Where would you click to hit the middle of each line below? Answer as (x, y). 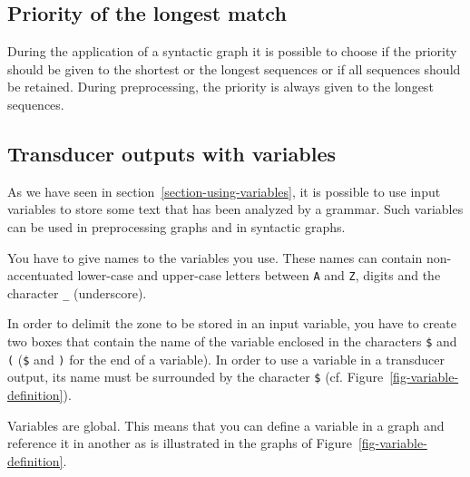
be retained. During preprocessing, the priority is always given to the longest (220, 87)
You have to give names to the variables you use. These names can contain (215, 257)
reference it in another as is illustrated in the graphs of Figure (180, 443)
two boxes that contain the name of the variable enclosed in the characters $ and (232, 341)
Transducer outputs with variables (171, 153)
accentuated (40, 275)
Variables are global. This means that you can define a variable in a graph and (226, 425)
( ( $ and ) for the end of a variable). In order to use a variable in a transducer (226, 359)
